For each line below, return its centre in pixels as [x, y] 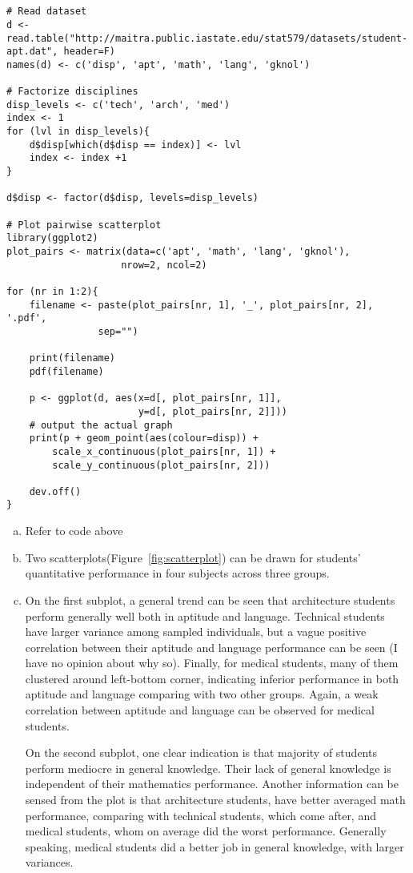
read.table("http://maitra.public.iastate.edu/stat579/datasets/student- [207, 38]
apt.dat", [32, 52]
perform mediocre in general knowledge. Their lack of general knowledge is [208, 768]
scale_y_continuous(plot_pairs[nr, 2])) [161, 465]
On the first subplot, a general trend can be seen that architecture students [210, 599]
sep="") [118, 331]
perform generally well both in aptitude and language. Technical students [205, 616]
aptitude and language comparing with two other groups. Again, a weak [202, 694]
